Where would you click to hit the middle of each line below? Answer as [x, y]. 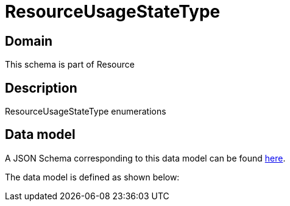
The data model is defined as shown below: [92, 177]
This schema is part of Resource [70, 65]
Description [41, 88]
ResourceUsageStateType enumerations [86, 112]
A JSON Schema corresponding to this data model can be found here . [145, 158]
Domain [29, 41]
